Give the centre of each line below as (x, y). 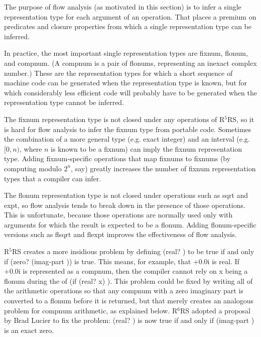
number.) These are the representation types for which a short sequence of (118, 73)
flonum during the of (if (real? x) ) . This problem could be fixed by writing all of (128, 280)
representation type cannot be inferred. (64, 102)
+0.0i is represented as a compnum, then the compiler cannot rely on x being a (126, 271)
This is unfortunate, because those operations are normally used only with (118, 215)
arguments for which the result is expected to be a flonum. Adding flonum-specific (130, 224)
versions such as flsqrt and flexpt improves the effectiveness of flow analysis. (120, 234)
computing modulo (33, 168)
